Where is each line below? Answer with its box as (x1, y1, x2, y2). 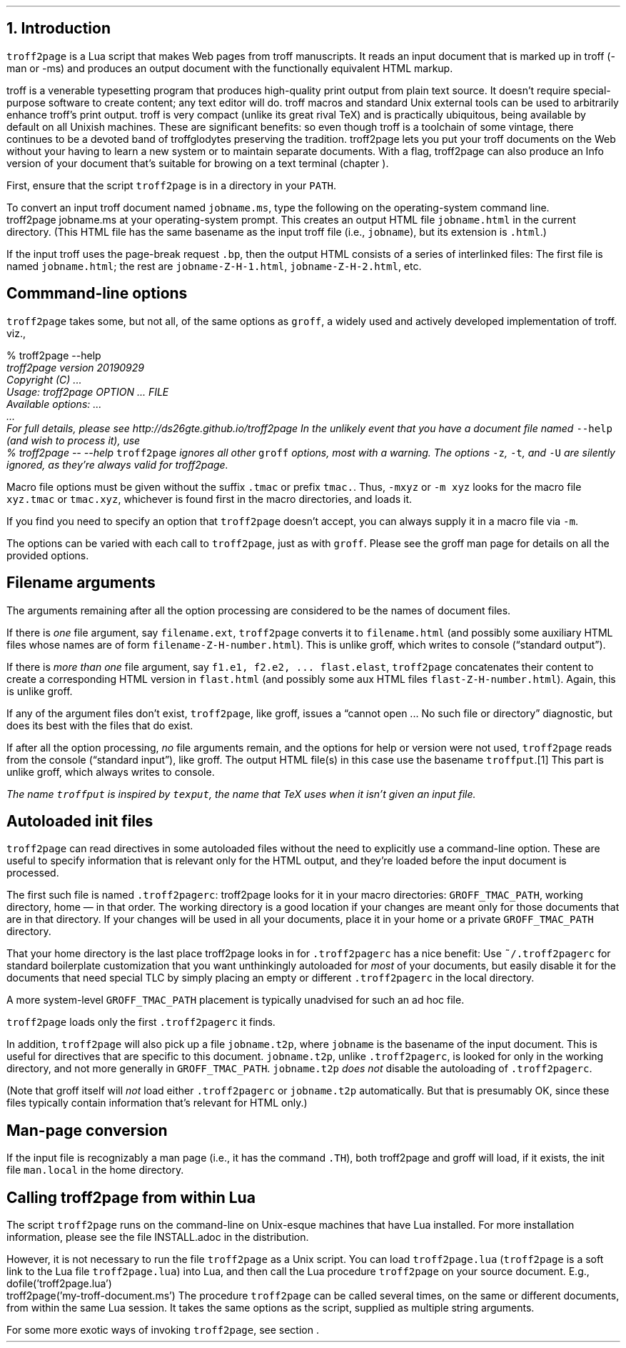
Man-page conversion (6, 1121, 168, 1139)
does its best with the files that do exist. (6, 719, 193, 732)
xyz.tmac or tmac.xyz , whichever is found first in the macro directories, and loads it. (6, 492, 413, 505)
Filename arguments (6, 574, 156, 592)
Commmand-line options (6, 284, 188, 303)
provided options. (6, 549, 89, 561)
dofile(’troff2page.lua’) (6, 1277, 112, 1290)
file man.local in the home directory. (6, 1164, 184, 1177)
